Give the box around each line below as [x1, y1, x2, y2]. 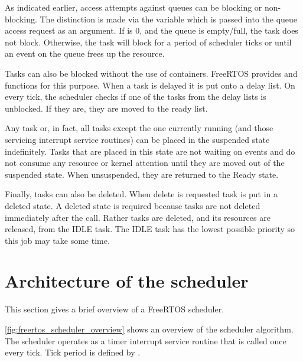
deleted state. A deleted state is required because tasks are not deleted [5, 199, 260, 211]
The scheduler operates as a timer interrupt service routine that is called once [5, 334, 286, 347]
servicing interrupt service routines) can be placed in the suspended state [5, 133, 270, 145]
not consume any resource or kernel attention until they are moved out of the [5, 156, 285, 169]
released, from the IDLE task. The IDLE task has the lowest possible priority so [5, 223, 295, 235]
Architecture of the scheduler [5, 269, 249, 293]
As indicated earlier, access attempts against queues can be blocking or [5, 1, 262, 13]
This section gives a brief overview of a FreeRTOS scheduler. [5, 303, 224, 315]
